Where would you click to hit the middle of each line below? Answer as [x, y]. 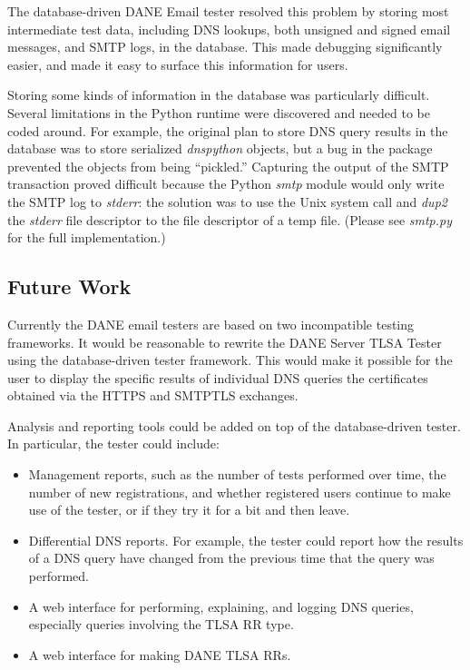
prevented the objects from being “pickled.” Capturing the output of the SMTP [228, 166]
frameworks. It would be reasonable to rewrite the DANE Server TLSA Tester [225, 342]
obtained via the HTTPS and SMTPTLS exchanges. [153, 395]
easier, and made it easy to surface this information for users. [178, 64]
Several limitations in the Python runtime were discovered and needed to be [219, 112]
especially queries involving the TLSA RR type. [161, 624]
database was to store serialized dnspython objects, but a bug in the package [220, 148]
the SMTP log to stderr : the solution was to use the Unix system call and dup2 [227, 201]
